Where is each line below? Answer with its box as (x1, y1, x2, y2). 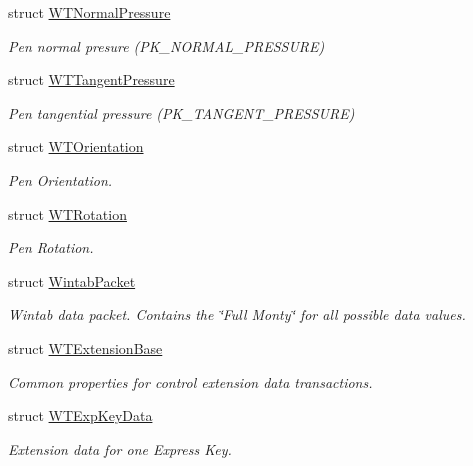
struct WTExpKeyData (8, 405, 153, 426)
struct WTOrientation (8, 136, 144, 157)
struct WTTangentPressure (8, 69, 175, 90)
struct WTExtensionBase (8, 337, 163, 358)
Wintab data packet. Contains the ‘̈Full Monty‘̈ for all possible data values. (8, 304, 466, 325)
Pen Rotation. (8, 237, 94, 258)
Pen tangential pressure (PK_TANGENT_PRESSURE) (8, 102, 355, 123)
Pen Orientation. (8, 169, 113, 190)
